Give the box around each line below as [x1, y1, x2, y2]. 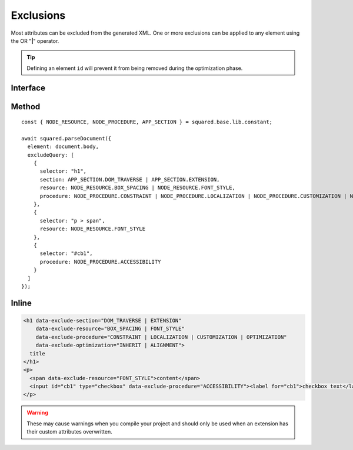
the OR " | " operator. [11, 37, 59, 44]
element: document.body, [27, 143, 99, 150]
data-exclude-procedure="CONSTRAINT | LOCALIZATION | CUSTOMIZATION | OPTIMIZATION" [35, 334, 288, 340]
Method [11, 102, 41, 112]
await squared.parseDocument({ [21, 135, 112, 142]
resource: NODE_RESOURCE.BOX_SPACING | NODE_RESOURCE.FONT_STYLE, [39, 184, 235, 191]
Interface [11, 83, 45, 93]
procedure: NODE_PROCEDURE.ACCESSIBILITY [39, 258, 161, 265]
